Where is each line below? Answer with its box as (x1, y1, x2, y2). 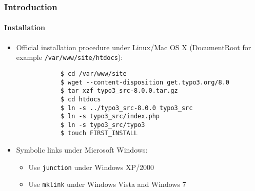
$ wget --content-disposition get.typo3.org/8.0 (60, 78, 230, 86)
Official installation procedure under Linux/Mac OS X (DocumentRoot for (16, 41, 251, 52)
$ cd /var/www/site (60, 70, 127, 77)
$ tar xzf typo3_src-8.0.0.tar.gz (60, 87, 178, 95)
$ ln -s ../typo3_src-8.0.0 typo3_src (60, 104, 193, 112)
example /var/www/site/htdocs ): (16, 52, 123, 62)
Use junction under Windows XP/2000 (28, 161, 154, 172)
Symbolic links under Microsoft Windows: (16, 144, 148, 155)
